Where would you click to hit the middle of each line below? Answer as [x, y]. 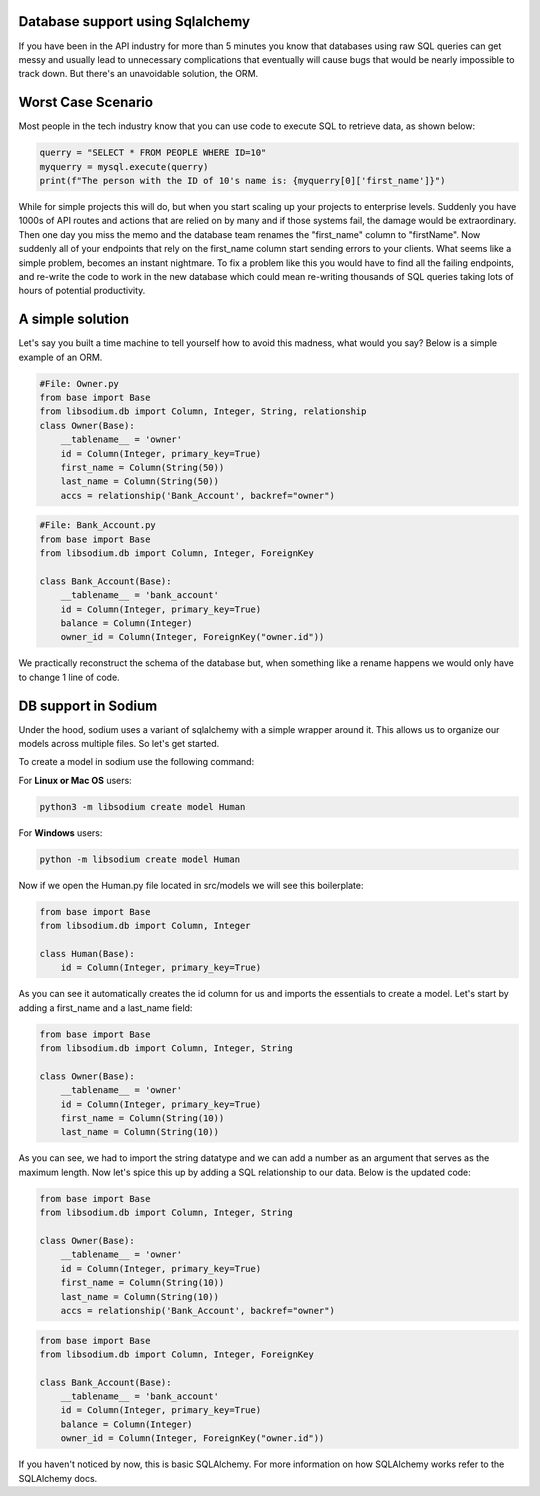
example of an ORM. [60, 357]
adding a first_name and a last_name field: [105, 1007]
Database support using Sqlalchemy [134, 21]
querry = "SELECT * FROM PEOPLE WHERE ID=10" [153, 153]
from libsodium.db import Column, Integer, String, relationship [203, 411]
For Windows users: [60, 832]
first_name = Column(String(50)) [142, 467]
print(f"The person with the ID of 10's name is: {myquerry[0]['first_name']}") [242, 180]
